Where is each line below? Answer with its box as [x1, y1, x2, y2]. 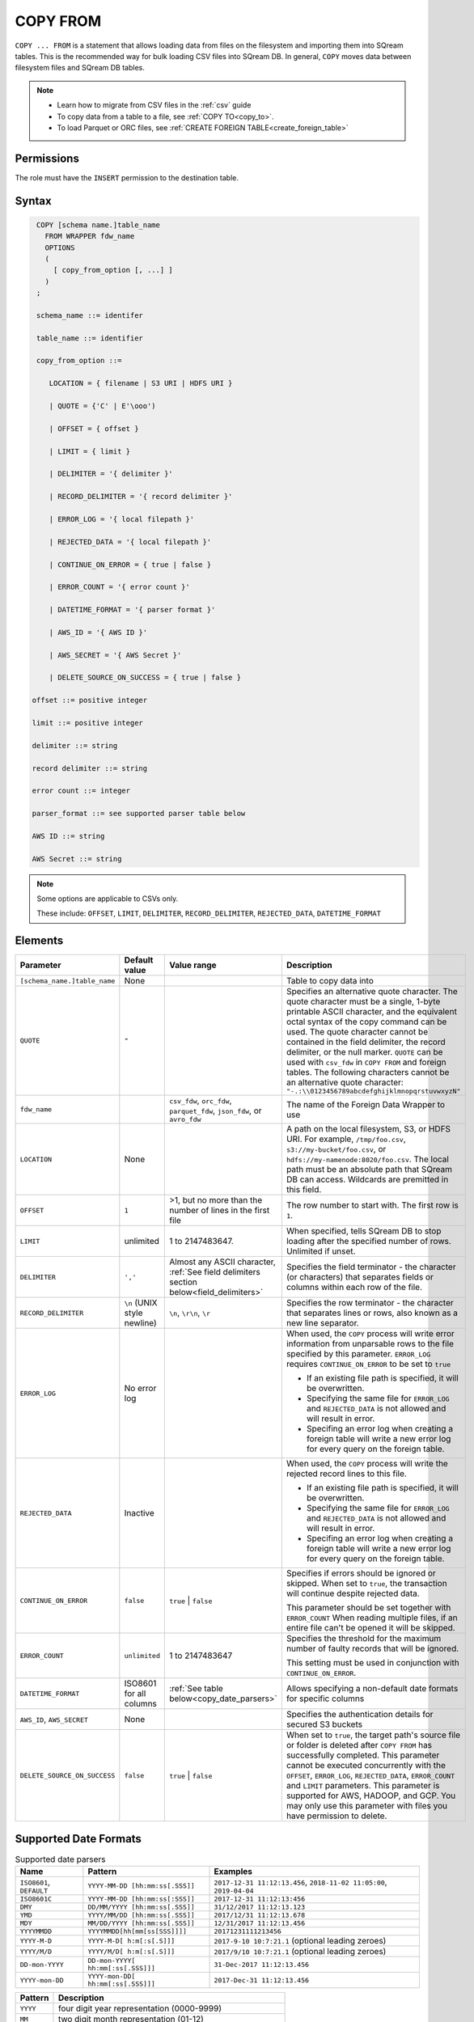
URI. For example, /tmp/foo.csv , [286, 1133, 406, 1144]
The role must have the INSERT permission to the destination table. [15, 172, 239, 182]
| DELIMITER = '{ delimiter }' [49, 469, 173, 479]
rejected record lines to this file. [286, 1468, 408, 1479]
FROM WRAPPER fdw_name [44, 231, 135, 241]
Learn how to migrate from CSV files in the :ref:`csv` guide [57, 100, 252, 110]
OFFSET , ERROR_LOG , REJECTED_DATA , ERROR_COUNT [286, 1770, 455, 1781]
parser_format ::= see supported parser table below [32, 809, 246, 819]
